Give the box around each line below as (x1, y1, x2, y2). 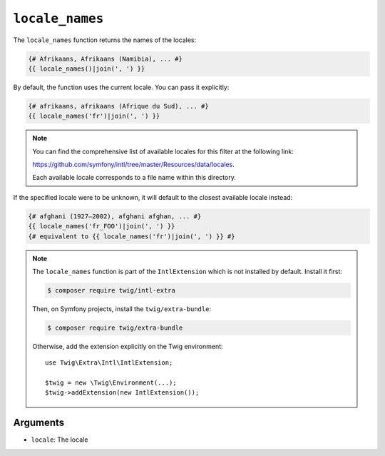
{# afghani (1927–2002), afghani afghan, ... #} (28, 212, 202, 221)
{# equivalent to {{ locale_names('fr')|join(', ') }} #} (28, 232, 235, 240)
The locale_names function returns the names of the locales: (13, 36, 197, 44)
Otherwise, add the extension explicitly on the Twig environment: (32, 342, 224, 350)
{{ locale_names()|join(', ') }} (28, 64, 145, 73)
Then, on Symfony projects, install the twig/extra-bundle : (32, 304, 212, 313)
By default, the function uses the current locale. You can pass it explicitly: (13, 83, 230, 91)
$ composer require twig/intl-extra (47, 286, 176, 294)
